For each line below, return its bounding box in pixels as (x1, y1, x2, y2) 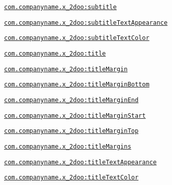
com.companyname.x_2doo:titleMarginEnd (4, 96, 139, 104)
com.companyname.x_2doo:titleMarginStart (4, 112, 146, 119)
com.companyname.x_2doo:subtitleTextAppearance (4, 19, 168, 26)
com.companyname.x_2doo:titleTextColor (4, 174, 139, 181)
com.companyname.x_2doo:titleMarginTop (4, 127, 139, 135)
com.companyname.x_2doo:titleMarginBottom (4, 81, 150, 88)
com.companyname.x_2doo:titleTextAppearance (4, 158, 157, 166)
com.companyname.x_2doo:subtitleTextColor (4, 34, 150, 42)
